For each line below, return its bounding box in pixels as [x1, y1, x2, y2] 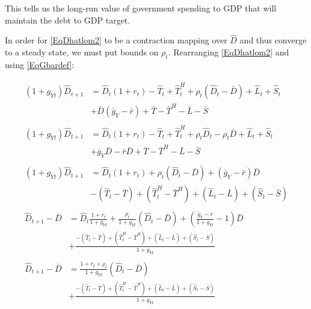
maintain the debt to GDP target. [5, 13, 131, 26]
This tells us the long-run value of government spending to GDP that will [5, 2, 277, 14]
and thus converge [239, 34, 307, 46]
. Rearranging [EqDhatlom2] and [168, 46, 289, 58]
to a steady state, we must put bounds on [5, 46, 159, 58]
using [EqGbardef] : [5, 58, 75, 70]
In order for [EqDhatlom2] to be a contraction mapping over [5, 34, 227, 46]
